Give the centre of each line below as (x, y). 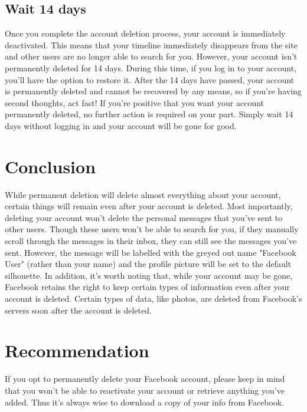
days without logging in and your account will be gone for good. (121, 125)
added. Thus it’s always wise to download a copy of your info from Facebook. (145, 402)
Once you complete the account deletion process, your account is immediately (145, 33)
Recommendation (77, 350)
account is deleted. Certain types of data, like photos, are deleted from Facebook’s (153, 299)
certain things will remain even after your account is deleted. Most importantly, (149, 206)
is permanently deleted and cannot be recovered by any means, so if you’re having (153, 91)
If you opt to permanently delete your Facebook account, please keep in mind (145, 379)
